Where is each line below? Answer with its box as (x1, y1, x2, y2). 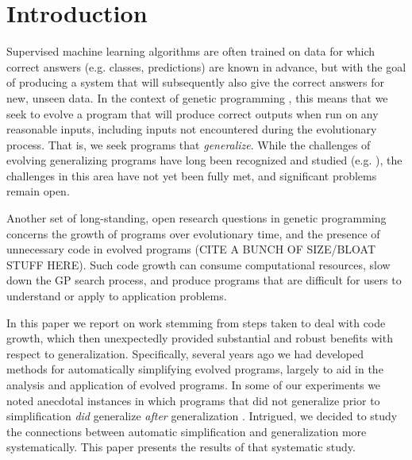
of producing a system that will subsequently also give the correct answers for (6, 74, 384, 91)
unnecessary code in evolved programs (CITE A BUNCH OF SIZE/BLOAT (6, 241, 376, 257)
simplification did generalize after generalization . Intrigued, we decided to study (6, 408, 398, 424)
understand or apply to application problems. (6, 288, 227, 304)
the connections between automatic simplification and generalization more (6, 423, 367, 439)
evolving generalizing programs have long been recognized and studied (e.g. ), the (6, 152, 402, 168)
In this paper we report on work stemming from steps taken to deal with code (6, 314, 386, 331)
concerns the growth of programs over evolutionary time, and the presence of (6, 225, 380, 242)
